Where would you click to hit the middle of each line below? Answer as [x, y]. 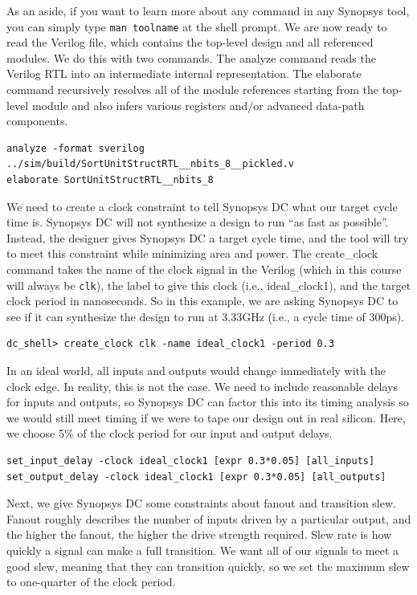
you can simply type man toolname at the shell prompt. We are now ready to [197, 26]
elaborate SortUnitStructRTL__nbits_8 [110, 180]
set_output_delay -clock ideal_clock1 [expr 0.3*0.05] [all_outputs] [196, 477]
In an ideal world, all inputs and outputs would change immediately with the [196, 370]
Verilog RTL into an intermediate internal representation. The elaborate [184, 73]
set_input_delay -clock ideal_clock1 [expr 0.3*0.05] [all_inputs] [191, 461]
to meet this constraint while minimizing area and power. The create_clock [192, 253]
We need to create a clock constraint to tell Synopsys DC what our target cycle [202, 206]
